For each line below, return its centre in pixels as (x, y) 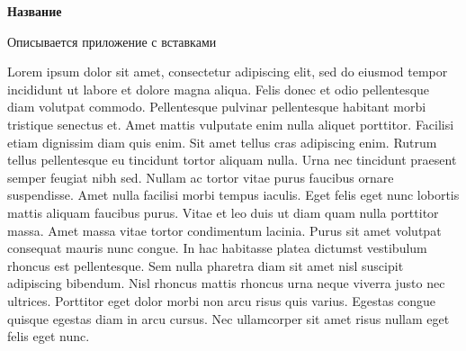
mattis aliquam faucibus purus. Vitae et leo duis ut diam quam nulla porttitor (223, 212)
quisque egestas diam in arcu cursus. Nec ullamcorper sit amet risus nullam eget (229, 318)
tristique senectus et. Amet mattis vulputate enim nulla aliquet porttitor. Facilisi (231, 124)
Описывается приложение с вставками (112, 41)
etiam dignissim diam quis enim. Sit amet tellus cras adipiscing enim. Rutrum (222, 142)
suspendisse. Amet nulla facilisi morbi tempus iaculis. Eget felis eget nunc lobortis (233, 195)
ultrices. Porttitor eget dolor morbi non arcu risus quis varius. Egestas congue (222, 300)
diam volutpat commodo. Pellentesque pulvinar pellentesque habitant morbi (217, 107)
